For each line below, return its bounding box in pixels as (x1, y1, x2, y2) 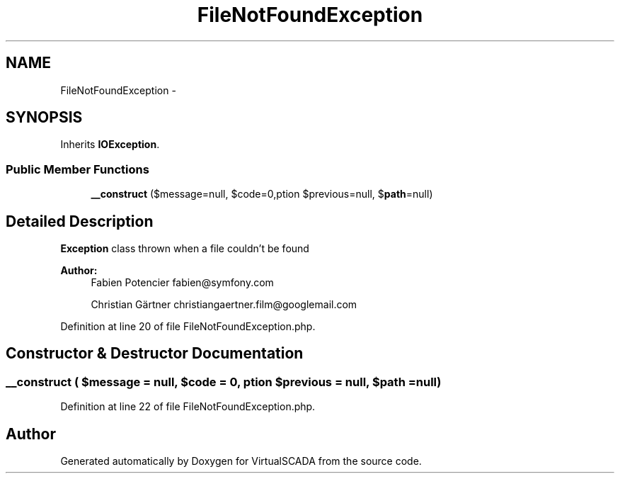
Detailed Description (6, 212, 154, 230)
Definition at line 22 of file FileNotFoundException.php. (60, 400, 316, 413)
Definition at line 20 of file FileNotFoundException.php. (60, 320, 316, 333)
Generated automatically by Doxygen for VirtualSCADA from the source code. (60, 455, 422, 468)
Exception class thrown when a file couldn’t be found (60, 242, 309, 255)
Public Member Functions (6, 162, 149, 176)
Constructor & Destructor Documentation (6, 344, 304, 363)
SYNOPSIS (6, 108, 83, 127)
